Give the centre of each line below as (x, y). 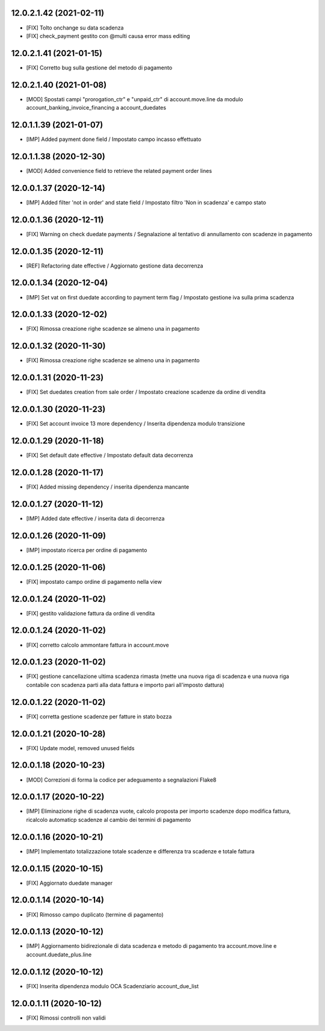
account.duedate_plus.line (59, 954)
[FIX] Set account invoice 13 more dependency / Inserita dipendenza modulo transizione (136, 424)
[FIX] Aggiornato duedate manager (70, 883)
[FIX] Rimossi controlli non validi (66, 1018)
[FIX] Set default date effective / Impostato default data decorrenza (110, 456)
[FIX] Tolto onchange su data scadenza (75, 28)
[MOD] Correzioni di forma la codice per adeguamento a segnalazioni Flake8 (121, 780)
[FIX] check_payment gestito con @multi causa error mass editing (108, 36)
